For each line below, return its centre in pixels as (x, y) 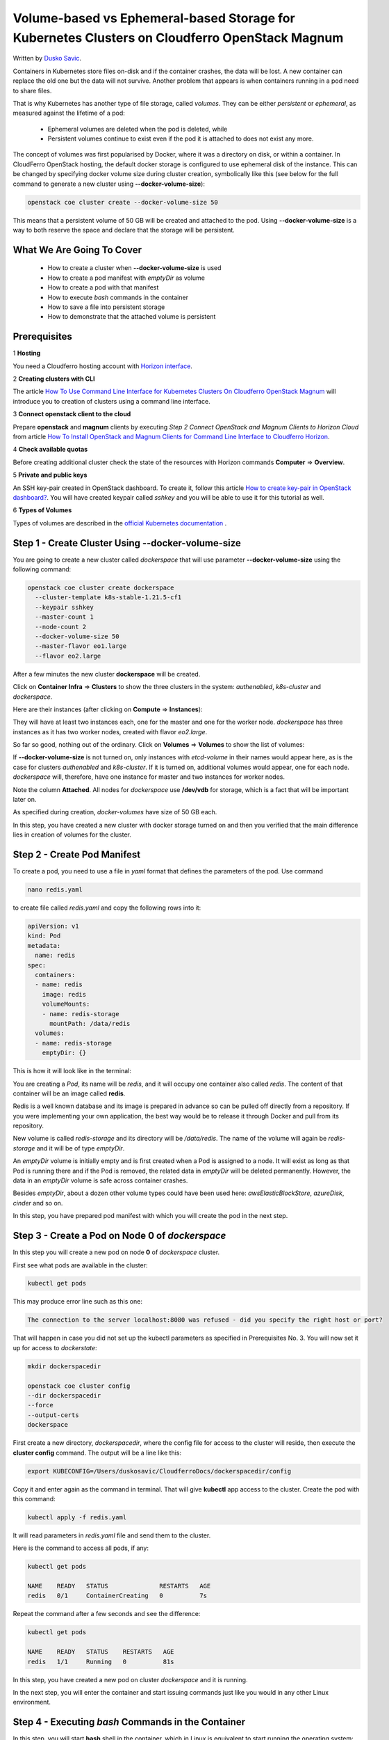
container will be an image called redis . (69, 1093)
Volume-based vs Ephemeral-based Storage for (154, 18)
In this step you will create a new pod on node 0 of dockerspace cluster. (116, 1252)
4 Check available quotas (50, 450)
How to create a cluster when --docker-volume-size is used (134, 268)
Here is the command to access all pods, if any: (81, 1548)
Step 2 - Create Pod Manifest (77, 855)
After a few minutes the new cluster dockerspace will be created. (107, 674)
